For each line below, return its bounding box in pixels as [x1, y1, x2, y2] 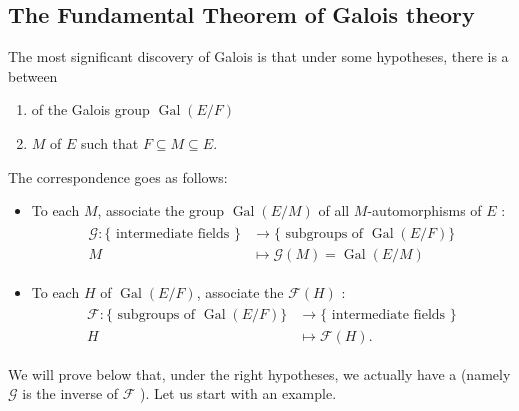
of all [318, 200, 350, 221]
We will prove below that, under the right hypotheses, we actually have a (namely [8, 363, 511, 384]
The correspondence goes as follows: [8, 166, 228, 187]
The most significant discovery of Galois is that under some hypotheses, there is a [8, 46, 509, 67]
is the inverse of [22, 383, 119, 404]
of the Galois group [31, 99, 150, 120]
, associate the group [97, 200, 225, 221]
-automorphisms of [367, 200, 482, 221]
